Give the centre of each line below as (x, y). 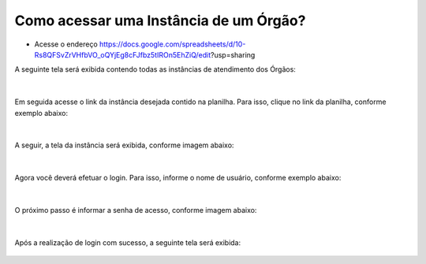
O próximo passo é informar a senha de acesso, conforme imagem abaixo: (136, 210)
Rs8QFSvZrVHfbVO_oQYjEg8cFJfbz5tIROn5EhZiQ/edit (123, 54)
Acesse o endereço (66, 44)
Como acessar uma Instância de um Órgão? (160, 20)
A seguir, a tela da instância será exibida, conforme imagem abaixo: (124, 145)
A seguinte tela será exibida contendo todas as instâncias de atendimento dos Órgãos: (155, 69)
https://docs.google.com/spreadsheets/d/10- (172, 44)
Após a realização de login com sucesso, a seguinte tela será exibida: (128, 242)
